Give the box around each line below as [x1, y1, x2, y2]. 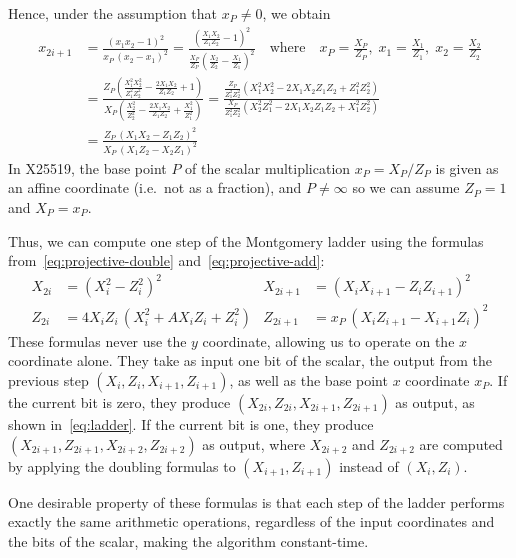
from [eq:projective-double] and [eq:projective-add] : [8, 250, 325, 271]
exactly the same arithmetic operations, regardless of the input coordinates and [8, 511, 495, 532]
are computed [419, 433, 503, 454]
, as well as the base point [229, 370, 388, 391]
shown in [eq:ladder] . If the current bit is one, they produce [8, 414, 374, 435]
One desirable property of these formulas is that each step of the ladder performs [8, 491, 505, 512]
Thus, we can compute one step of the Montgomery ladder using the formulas [8, 230, 484, 251]
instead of [339, 455, 399, 476]
